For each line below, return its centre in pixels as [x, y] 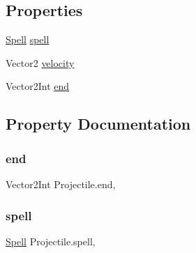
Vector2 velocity [40, 62]
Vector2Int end [38, 86]
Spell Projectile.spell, [51, 241]
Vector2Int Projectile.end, [61, 184]
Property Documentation [98, 124]
